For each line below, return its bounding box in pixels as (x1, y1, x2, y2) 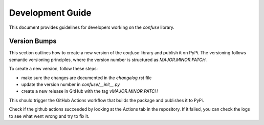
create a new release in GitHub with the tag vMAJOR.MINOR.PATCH (21, 88, 158, 94)
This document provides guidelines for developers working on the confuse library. (9, 24, 175, 30)
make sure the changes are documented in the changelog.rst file (21, 75, 152, 81)
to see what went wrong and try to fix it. (9, 113, 89, 119)
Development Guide (9, 7, 91, 18)
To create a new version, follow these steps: (9, 66, 98, 72)
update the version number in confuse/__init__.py (21, 82, 120, 87)
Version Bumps (9, 37, 57, 45)
